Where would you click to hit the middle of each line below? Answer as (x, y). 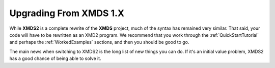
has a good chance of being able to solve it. (55, 58)
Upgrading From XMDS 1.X (67, 13)
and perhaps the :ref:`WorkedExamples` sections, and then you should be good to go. (99, 42)
